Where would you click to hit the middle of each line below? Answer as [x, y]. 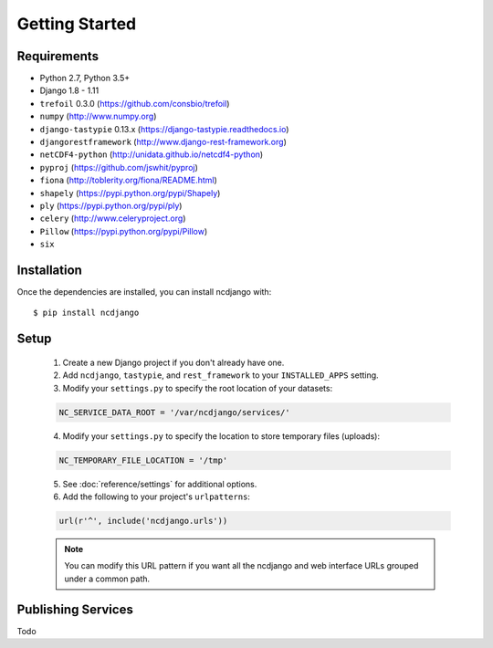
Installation [49, 270]
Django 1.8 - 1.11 [69, 90]
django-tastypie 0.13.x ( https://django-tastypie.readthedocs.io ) [164, 129]
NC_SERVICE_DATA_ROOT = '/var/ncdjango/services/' [175, 412]
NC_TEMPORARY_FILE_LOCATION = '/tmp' [143, 460]
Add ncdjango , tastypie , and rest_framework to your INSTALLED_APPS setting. [220, 375]
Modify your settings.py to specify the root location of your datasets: [198, 388]
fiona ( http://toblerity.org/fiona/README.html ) [129, 180]
